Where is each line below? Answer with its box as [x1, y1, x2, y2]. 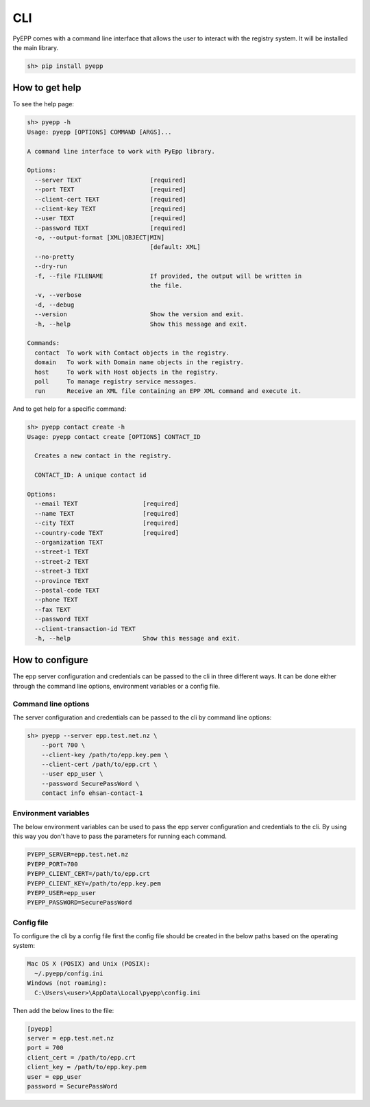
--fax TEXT [34, 606, 71, 613]
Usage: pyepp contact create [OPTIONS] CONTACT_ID [27, 433, 201, 440]
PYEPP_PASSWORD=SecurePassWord [27, 898, 133, 907]
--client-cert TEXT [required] [34, 195, 186, 203]
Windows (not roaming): [27, 979, 108, 987]
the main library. [12, 43, 58, 51]
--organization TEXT [34, 538, 103, 546]
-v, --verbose [34, 291, 82, 299]
